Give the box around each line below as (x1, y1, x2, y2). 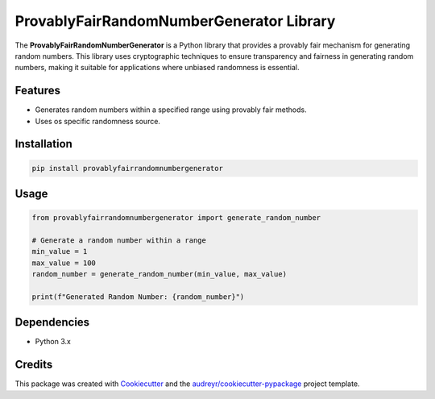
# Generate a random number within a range (31, 236, 207, 245)
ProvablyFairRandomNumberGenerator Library (14, 12, 336, 30)
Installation (14, 137, 72, 151)
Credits (14, 358, 53, 372)
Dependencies (14, 315, 90, 330)
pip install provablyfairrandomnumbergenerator (31, 164, 223, 172)
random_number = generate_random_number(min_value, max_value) (31, 270, 288, 279)
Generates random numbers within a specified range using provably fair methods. (35, 105, 307, 114)
